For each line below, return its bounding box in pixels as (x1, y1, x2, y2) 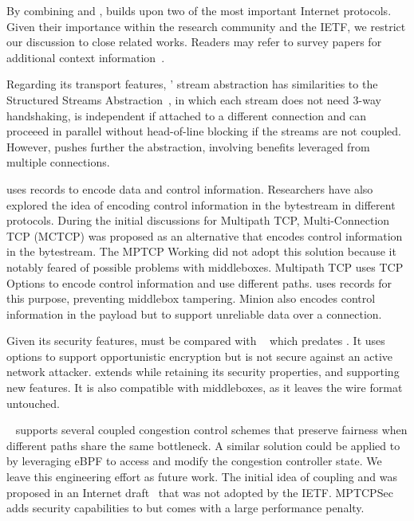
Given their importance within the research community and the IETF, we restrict (6, 18, 406, 34)
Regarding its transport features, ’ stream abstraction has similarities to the (6, 76, 378, 92)
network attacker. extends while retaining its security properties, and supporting (6, 363, 400, 380)
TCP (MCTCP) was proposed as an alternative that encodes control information (6, 227, 403, 244)
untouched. (6, 394, 60, 411)
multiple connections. (6, 154, 110, 170)
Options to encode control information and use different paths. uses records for (6, 274, 392, 291)
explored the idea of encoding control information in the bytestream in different (6, 196, 396, 213)
